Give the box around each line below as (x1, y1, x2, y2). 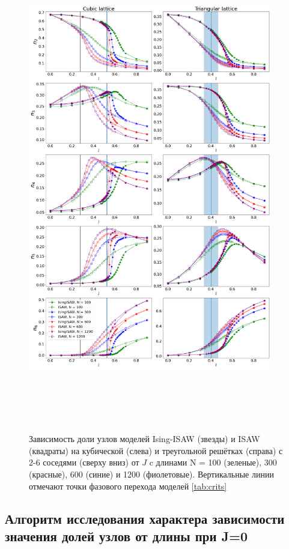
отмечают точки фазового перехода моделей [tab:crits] (29, 479, 227, 492)
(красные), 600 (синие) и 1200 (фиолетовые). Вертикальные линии (29, 467, 274, 480)
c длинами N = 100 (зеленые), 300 (149, 456, 277, 469)
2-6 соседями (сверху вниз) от (29, 456, 139, 469)
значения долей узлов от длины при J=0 (5, 526, 248, 545)
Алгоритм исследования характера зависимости (5, 509, 285, 527)
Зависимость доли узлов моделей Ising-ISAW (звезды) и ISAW (29, 432, 260, 445)
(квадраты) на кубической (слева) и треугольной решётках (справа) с (29, 444, 283, 456)
